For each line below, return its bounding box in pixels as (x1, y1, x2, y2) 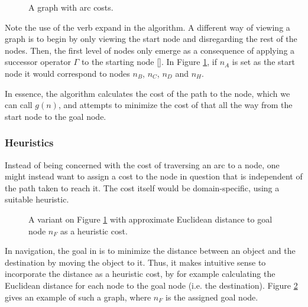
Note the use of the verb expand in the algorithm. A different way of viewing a (5, 21, 290, 33)
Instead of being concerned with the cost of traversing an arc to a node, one (5, 158, 280, 171)
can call (5, 99, 33, 111)
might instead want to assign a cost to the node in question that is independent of (5, 170, 303, 182)
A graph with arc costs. (28, 1, 114, 13)
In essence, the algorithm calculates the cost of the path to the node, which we (5, 87, 290, 99)
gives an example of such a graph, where (5, 290, 151, 303)
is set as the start (232, 55, 295, 68)
